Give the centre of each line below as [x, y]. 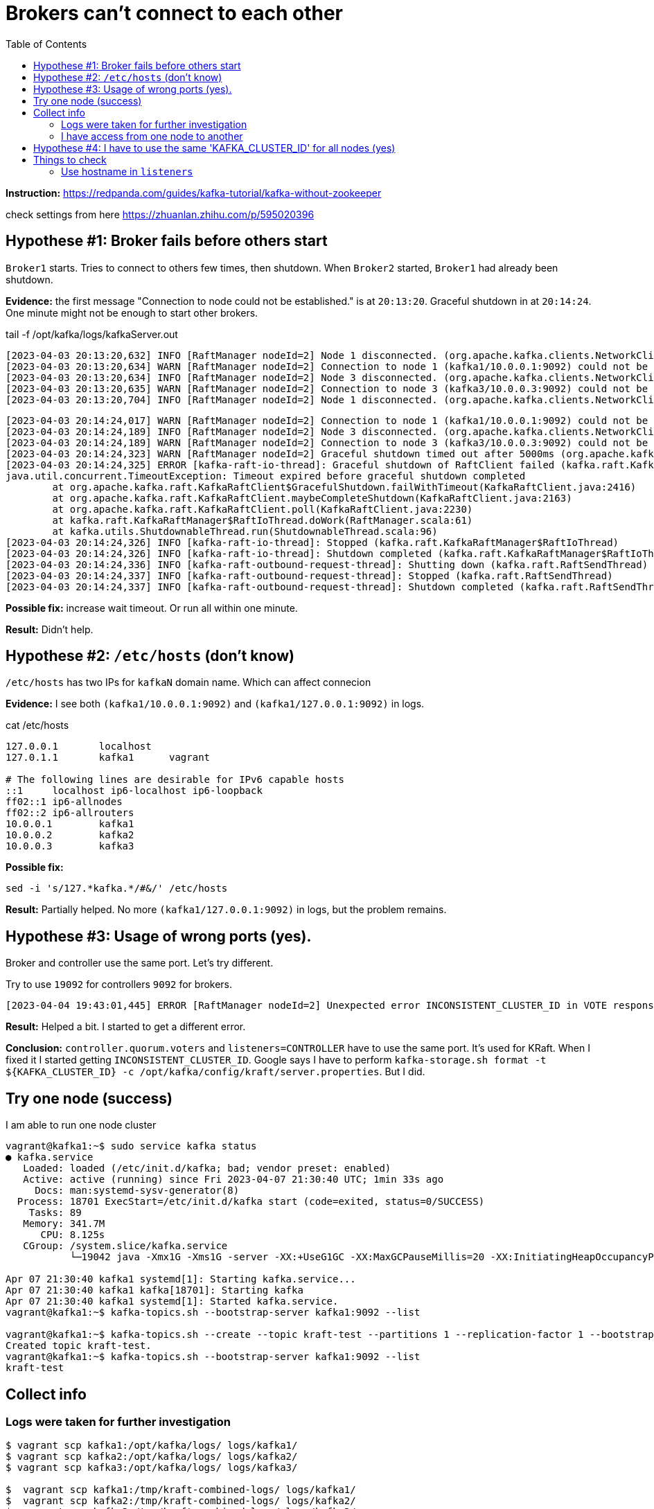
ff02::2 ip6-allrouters [70, 813]
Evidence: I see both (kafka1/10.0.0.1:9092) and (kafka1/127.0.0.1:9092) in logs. [215, 704]
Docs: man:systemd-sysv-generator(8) [137, 1191]
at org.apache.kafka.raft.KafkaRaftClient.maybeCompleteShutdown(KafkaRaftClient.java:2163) [312, 498]
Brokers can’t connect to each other [175, 13]
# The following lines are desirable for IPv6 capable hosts [175, 780]
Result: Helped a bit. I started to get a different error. [126, 1027]
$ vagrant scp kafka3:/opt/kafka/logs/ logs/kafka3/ [152, 1468]
